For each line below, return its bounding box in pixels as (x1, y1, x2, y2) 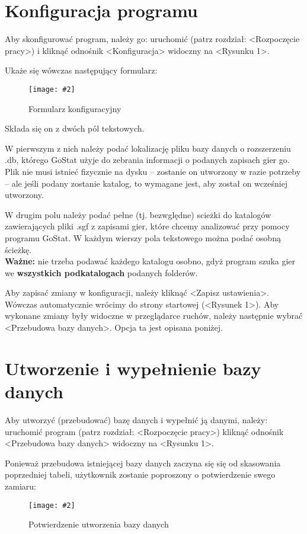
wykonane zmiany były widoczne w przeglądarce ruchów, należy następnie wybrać (5, 309, 303, 322)
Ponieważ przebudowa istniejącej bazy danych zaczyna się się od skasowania (5, 456, 281, 469)
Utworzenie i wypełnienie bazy (5, 356, 261, 380)
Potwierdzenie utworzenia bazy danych (28, 518, 169, 530)
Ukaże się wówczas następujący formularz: (5, 64, 158, 76)
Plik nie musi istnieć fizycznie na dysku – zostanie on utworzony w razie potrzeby (5, 165, 301, 177)
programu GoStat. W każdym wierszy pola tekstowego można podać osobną (5, 231, 281, 244)
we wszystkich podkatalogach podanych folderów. (5, 266, 198, 279)
